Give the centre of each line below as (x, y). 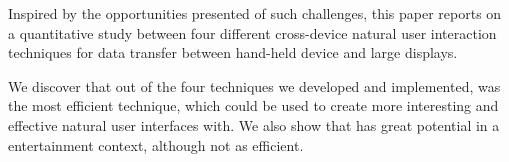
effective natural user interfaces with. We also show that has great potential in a (254, 124)
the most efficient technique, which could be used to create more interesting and (253, 105)
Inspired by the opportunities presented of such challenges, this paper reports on (255, 13)
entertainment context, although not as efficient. (156, 144)
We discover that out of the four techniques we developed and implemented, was (254, 85)
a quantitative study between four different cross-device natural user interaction (252, 32)
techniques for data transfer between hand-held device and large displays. (233, 52)
